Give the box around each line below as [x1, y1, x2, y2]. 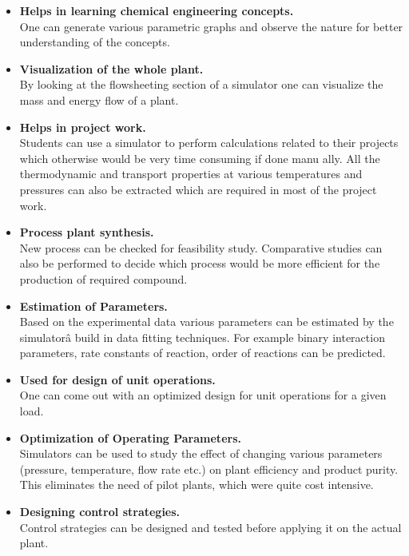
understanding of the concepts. [19, 34, 170, 50]
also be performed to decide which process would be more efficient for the [19, 255, 380, 272]
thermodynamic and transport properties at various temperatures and [19, 165, 363, 182]
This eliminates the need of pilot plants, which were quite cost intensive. [19, 476, 374, 493]
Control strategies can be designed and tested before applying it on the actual [19, 518, 402, 535]
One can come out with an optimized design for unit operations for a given [19, 387, 387, 403]
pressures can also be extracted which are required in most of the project [19, 181, 377, 197]
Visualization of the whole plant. [19, 60, 204, 77]
